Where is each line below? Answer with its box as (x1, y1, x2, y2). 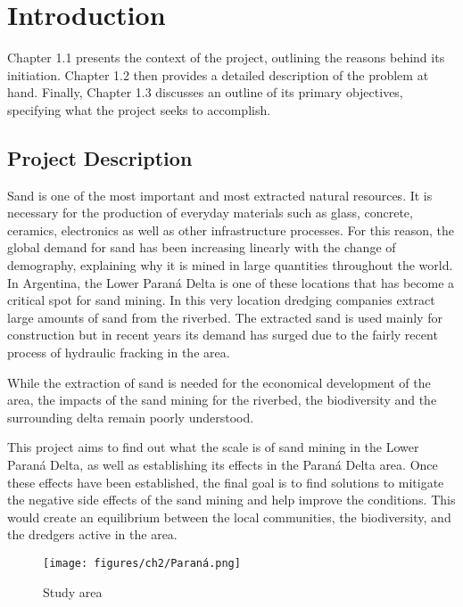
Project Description (7, 144, 193, 171)
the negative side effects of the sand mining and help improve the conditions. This (7, 490, 456, 509)
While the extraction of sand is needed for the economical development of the (7, 373, 431, 391)
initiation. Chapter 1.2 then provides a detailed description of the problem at (7, 65, 429, 84)
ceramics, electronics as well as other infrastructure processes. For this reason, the (7, 220, 454, 239)
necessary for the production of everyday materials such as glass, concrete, (7, 203, 413, 222)
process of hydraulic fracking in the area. (7, 343, 230, 362)
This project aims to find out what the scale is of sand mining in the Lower (7, 438, 419, 456)
